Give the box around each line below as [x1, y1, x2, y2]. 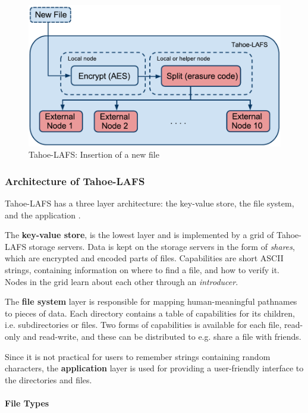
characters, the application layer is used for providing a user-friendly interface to [5, 362, 304, 374]
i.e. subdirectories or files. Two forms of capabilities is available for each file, [5, 318, 282, 331]
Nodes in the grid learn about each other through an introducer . [5, 275, 238, 287]
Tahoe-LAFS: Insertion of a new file [29, 148, 159, 161]
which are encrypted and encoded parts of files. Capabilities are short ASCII [5, 252, 284, 264]
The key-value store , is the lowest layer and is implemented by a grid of [5, 229, 274, 241]
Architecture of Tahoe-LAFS [5, 173, 145, 188]
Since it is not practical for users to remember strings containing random [5, 350, 271, 362]
